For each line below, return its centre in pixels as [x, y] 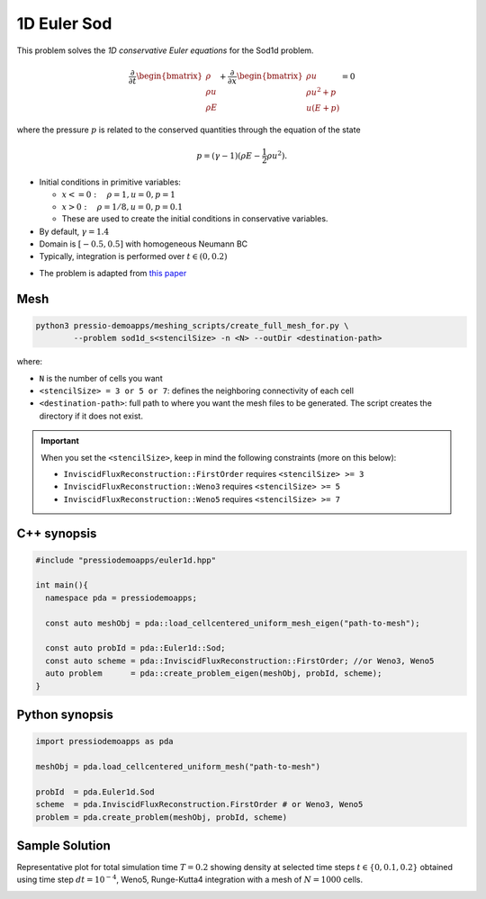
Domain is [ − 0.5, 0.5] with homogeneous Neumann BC [144, 244]
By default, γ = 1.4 [74, 231]
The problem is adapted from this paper [113, 273]
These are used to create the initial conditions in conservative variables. [195, 219]
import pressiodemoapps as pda [105, 742]
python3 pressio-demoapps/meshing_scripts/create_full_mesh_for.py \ [192, 325]
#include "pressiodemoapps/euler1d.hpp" [126, 560]
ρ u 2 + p [321, 91]
